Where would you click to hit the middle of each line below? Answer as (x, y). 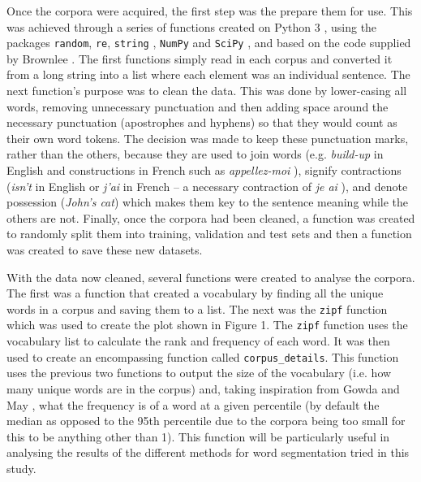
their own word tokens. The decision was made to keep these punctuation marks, (208, 138)
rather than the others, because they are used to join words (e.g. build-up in (195, 154)
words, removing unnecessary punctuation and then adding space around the (198, 106)
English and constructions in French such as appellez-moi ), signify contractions (204, 170)
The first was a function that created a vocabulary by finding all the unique (195, 293)
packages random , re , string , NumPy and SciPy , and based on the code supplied (209, 43)
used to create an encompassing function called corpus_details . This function (203, 356)
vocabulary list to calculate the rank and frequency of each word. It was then (198, 341)
